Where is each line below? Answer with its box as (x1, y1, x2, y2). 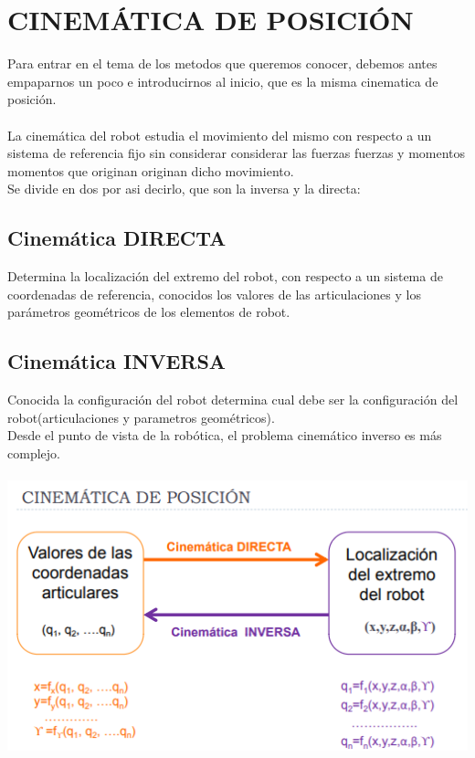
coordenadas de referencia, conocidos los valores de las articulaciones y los (7, 284, 421, 303)
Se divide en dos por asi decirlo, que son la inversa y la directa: (7, 179, 361, 198)
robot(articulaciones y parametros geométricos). (7, 407, 275, 426)
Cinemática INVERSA (7, 347, 227, 375)
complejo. (7, 443, 60, 462)
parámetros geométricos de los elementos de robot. (7, 302, 290, 321)
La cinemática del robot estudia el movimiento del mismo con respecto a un (7, 125, 432, 144)
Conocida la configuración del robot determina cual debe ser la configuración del (7, 390, 459, 409)
